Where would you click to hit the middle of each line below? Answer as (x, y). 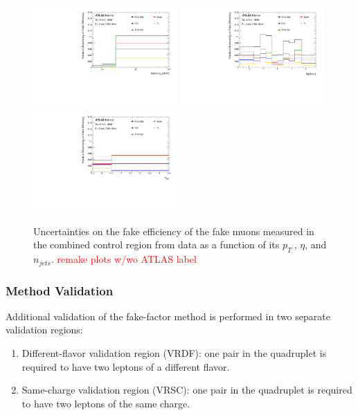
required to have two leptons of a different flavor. (126, 366)
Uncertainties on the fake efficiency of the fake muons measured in (174, 231)
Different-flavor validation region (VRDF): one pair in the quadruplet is (174, 353)
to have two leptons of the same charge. (106, 403)
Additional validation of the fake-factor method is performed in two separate (168, 316)
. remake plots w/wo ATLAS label (124, 259)
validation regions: (44, 330)
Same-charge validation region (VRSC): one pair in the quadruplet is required (187, 390)
